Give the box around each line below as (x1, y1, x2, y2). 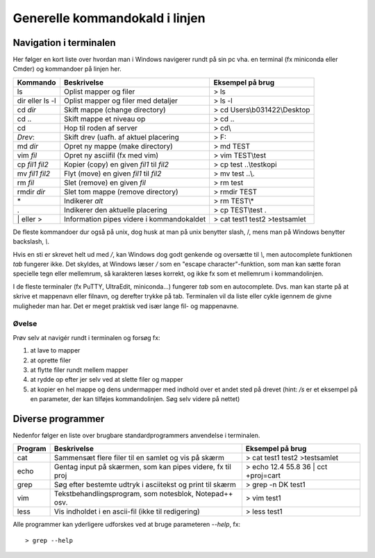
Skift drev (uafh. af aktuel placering (63, 132, 180, 142)
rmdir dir (17, 187, 45, 196)
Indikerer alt (63, 196, 103, 205)
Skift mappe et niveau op (63, 114, 146, 124)
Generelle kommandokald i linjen (12, 10, 206, 26)
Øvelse (12, 319, 37, 329)
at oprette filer (30, 356, 72, 364)
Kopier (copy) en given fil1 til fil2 (63, 160, 169, 169)
